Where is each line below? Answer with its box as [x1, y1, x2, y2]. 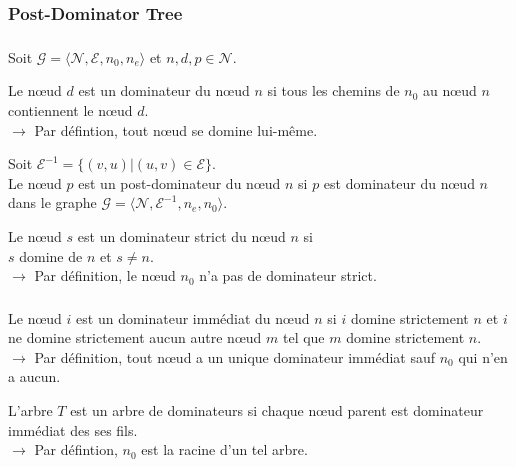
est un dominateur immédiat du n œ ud [76, 307, 310, 328]
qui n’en [458, 346, 508, 367]
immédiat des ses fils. [8, 419, 138, 440]
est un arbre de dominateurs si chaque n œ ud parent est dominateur [70, 400, 484, 420]
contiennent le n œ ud [8, 99, 133, 120]
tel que [282, 327, 325, 348]
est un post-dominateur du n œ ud [78, 172, 281, 193]
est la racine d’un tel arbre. [141, 439, 308, 460]
